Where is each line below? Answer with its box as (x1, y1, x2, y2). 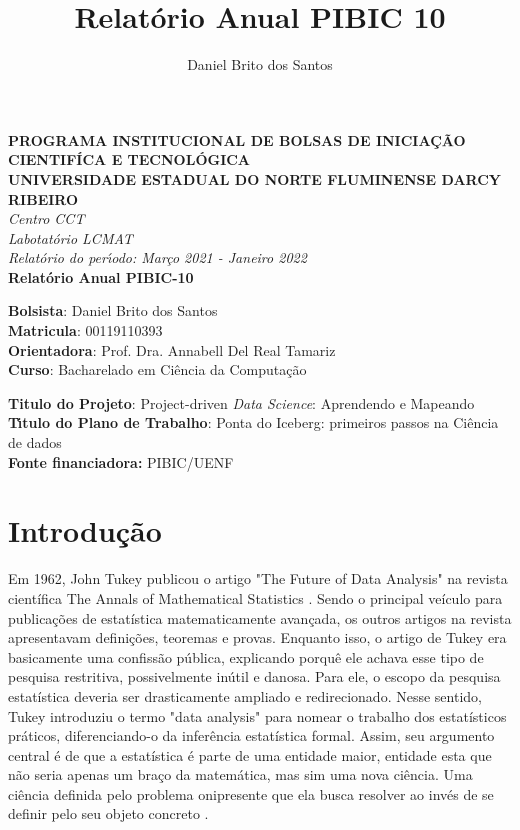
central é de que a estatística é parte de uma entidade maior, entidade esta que (8, 744, 492, 765)
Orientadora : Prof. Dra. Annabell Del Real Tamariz (8, 339, 336, 360)
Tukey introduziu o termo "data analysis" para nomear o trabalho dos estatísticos (8, 705, 507, 726)
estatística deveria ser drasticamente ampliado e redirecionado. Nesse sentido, (8, 685, 482, 706)
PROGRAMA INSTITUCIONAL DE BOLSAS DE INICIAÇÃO (8, 129, 466, 150)
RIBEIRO (8, 188, 79, 209)
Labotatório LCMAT (8, 227, 133, 248)
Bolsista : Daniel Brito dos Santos (8, 300, 218, 321)
